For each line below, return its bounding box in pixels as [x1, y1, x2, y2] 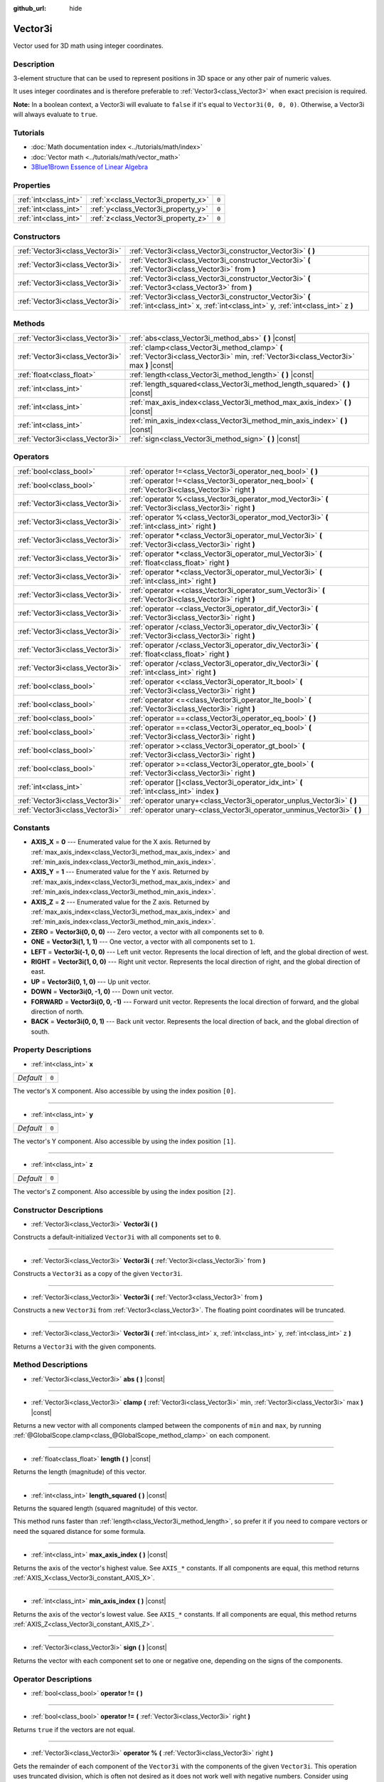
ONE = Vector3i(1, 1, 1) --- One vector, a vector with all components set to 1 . [31, 937, 255, 946]
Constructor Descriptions [13, 1205, 103, 1215]
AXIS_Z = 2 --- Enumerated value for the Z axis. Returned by [31, 897, 210, 906]
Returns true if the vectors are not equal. [13, 1725, 135, 1734]
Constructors [13, 232, 60, 242]
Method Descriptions [13, 1360, 88, 1370]
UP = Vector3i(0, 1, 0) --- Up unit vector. [31, 977, 151, 986]
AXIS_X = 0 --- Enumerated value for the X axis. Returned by [31, 838, 211, 846]
